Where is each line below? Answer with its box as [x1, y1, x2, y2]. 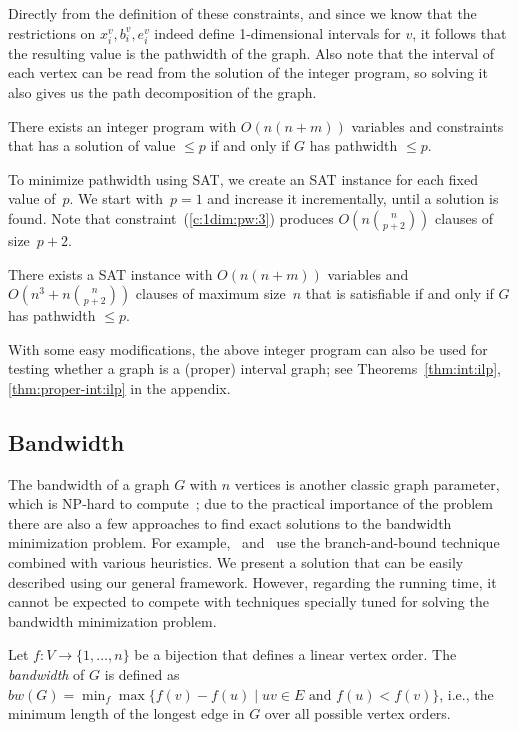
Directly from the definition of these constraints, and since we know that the [8, 3, 477, 23]
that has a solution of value [8, 135, 176, 156]
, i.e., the [439, 683, 494, 704]
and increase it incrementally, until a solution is [207, 188, 499, 209]
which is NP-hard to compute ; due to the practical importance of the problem [8, 493, 493, 514]
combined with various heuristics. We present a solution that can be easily [8, 552, 464, 573]
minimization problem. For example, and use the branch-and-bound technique [8, 532, 500, 553]
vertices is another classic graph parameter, [234, 473, 500, 494]
